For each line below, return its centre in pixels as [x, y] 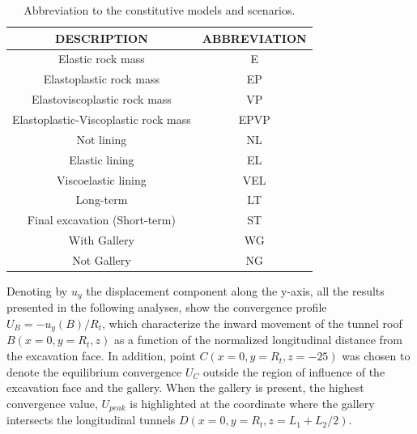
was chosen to [376, 356]
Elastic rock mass [102, 59]
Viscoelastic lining [102, 179]
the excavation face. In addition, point [101, 356]
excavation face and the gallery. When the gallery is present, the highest [185, 387]
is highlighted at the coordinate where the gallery [252, 403]
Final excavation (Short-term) [101, 220]
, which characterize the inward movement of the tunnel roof [252, 323]
